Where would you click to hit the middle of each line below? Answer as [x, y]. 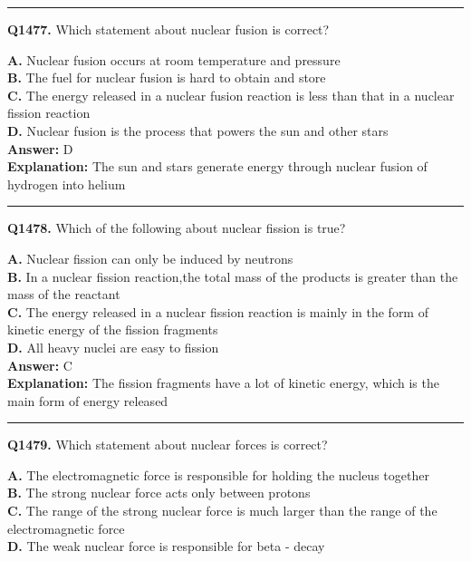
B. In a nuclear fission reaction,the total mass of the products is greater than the [233, 276]
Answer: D [40, 148]
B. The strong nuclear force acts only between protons [159, 493]
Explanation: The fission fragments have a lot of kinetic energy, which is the [223, 383]
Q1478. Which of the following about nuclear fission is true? [177, 228]
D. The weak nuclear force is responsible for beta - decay [166, 546]
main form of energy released [88, 400]
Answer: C [40, 365]
